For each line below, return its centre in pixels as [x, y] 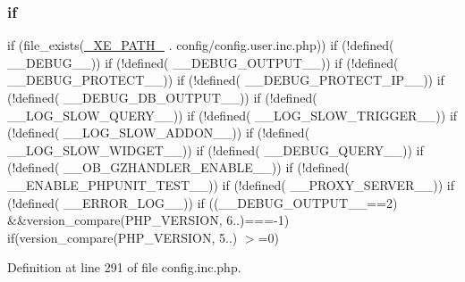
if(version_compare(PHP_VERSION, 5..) [123, 237]
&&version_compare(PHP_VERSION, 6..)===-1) [148, 220]
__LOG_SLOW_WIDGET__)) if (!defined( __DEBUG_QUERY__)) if [216, 149]
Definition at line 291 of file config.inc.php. [124, 267]
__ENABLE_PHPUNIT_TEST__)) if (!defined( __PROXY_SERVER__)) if [231, 184]
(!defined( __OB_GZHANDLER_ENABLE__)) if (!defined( [178, 167]
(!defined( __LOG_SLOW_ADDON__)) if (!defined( [159, 133]
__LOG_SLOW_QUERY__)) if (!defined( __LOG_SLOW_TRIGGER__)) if [232, 115]
